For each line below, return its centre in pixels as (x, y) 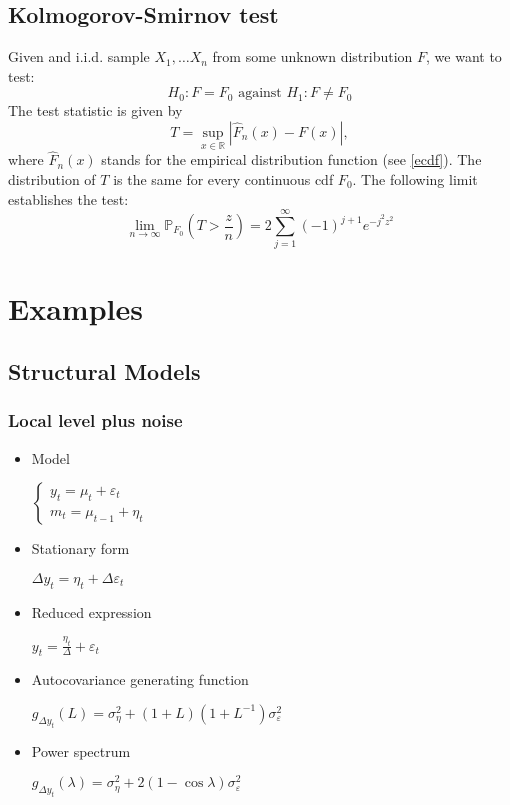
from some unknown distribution (312, 56)
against (260, 93)
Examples (75, 307)
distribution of (52, 179)
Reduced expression (91, 611)
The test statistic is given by (95, 110)
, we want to (464, 56)
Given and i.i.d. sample (79, 56)
